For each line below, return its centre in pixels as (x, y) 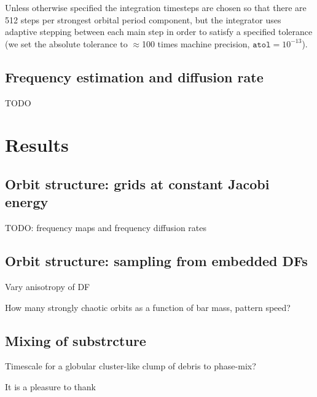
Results (37, 145)
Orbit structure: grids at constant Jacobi (137, 183)
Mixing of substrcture (76, 340)
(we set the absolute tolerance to (66, 43)
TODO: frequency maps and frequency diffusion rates (106, 228)
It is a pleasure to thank (50, 386)
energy (27, 202)
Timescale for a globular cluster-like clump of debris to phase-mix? (131, 366)
